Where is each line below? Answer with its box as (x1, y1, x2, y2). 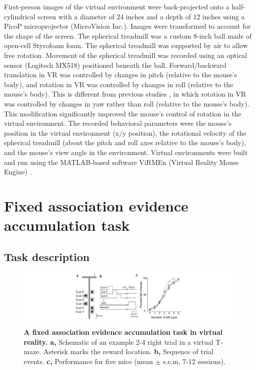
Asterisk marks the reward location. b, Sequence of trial (43, 346, 213, 357)
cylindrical (4, 11, 36, 21)
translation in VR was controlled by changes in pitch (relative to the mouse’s (4, 69, 237, 80)
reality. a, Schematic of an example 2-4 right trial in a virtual (24, 336, 213, 347)
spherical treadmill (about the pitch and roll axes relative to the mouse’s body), (4, 137, 246, 148)
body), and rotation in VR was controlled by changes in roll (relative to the (4, 79, 233, 89)
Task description (4, 249, 90, 264)
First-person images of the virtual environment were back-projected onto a (4, 1, 230, 11)
